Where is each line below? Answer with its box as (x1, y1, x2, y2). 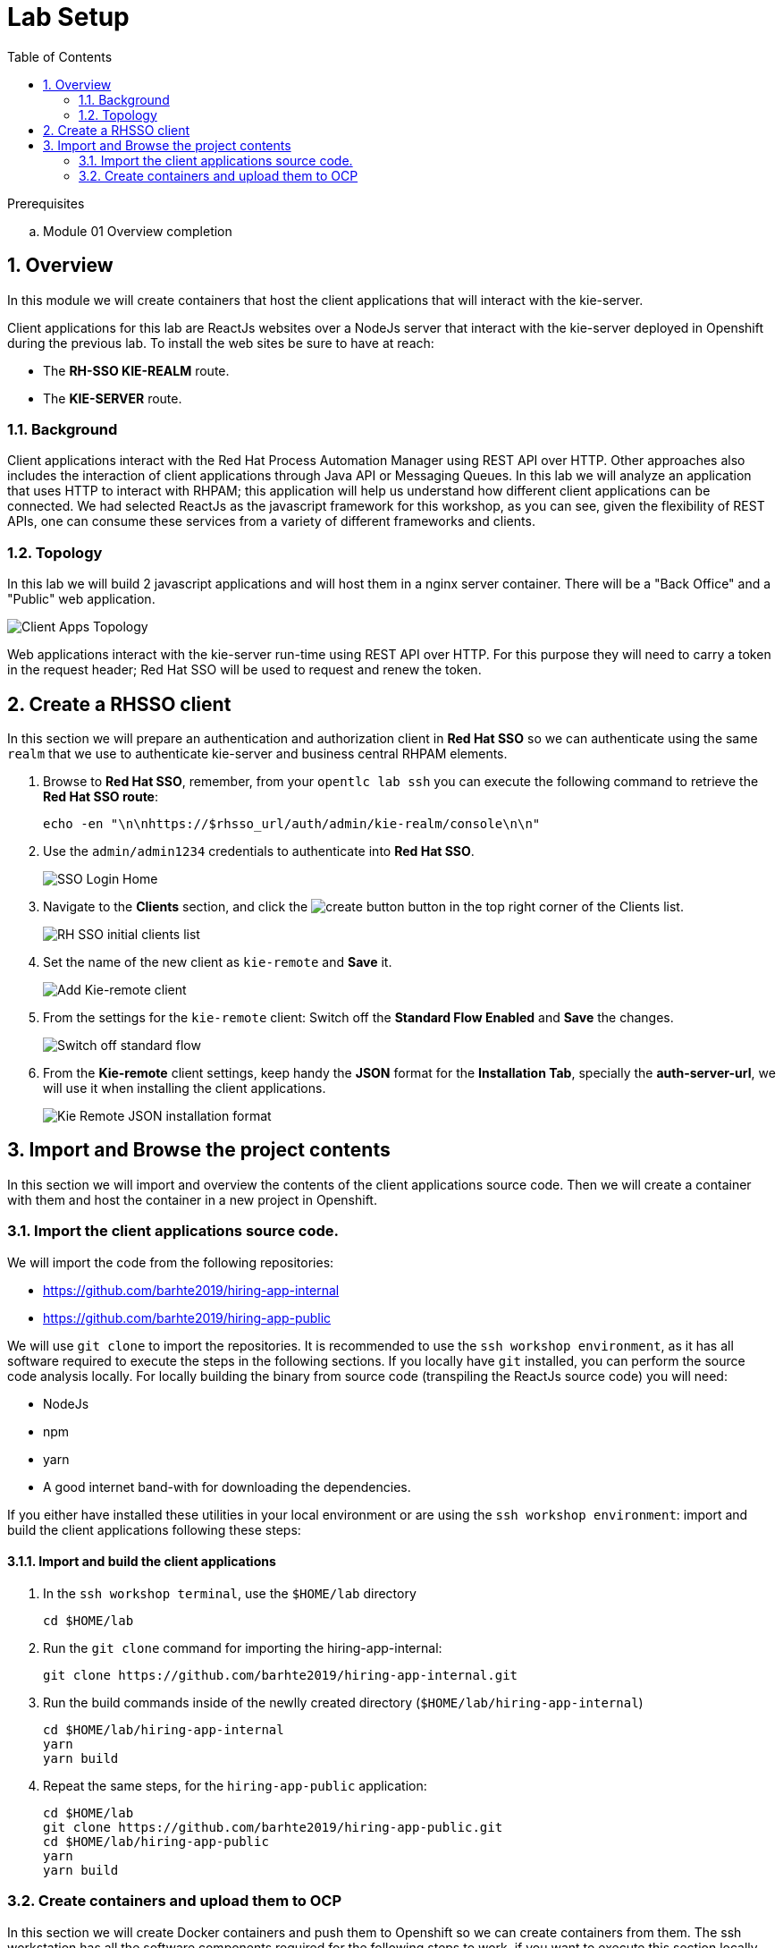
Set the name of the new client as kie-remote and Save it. (43, 953, 392, 970)
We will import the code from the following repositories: (7, 1254, 334, 1270)
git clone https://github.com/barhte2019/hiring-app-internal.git (43, 1667, 518, 1682)
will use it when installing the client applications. (43, 1080, 326, 1096)
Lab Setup (7, 2, 130, 32)
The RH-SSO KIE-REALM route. (43, 362, 230, 378)
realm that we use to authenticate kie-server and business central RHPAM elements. (7, 745, 508, 761)
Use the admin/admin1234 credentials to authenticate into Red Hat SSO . (43, 843, 475, 859)
